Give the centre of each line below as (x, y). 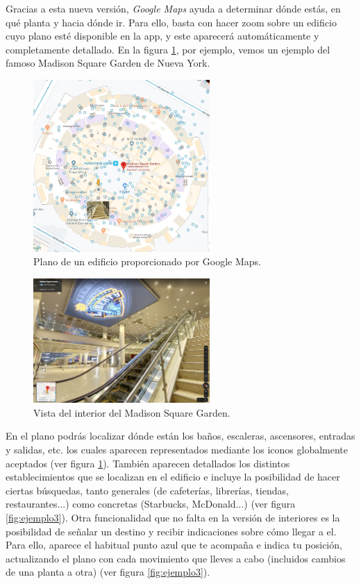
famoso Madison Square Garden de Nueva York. (108, 63)
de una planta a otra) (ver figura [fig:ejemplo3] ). (108, 572)
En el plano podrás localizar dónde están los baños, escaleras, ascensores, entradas (180, 436)
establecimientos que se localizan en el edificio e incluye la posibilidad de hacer (173, 477)
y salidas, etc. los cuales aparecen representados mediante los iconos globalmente (177, 449)
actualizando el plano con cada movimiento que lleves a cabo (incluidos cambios (176, 558)
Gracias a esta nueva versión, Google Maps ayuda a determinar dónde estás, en (173, 8)
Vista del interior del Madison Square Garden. (132, 412)
